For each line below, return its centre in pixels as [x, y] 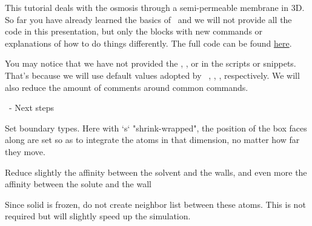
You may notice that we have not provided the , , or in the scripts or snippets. [151, 63]
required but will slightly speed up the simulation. [98, 216]
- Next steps [32, 108]
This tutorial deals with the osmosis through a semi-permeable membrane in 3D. [155, 7]
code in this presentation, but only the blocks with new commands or [134, 31]
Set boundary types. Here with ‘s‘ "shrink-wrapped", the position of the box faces [156, 128]
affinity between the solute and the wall [78, 184]
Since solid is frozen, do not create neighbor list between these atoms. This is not [155, 204]
